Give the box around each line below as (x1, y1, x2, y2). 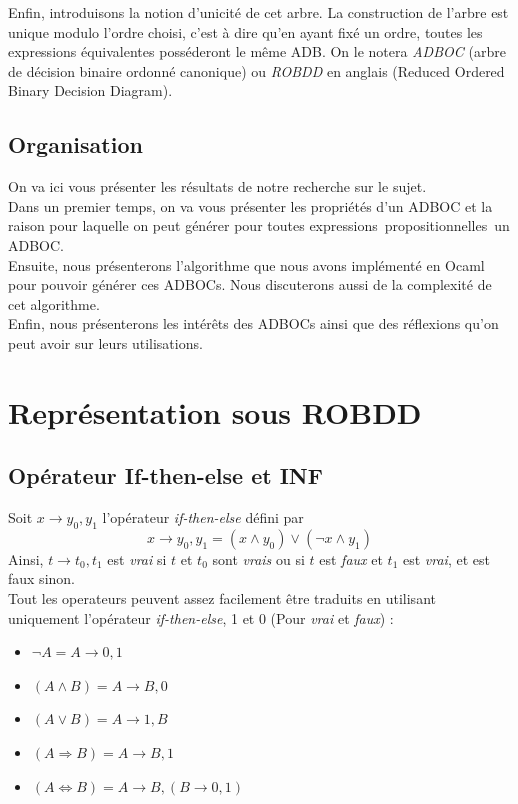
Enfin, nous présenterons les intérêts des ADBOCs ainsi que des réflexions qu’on (8, 313, 499, 334)
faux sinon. (8, 568, 75, 589)
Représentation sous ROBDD (8, 391, 422, 432)
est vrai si (107, 548, 167, 569)
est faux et (319, 548, 383, 569)
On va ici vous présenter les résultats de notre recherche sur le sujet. (8, 176, 427, 197)
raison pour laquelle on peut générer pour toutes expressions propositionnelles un (8, 215, 510, 236)
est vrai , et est (402, 548, 490, 569)
